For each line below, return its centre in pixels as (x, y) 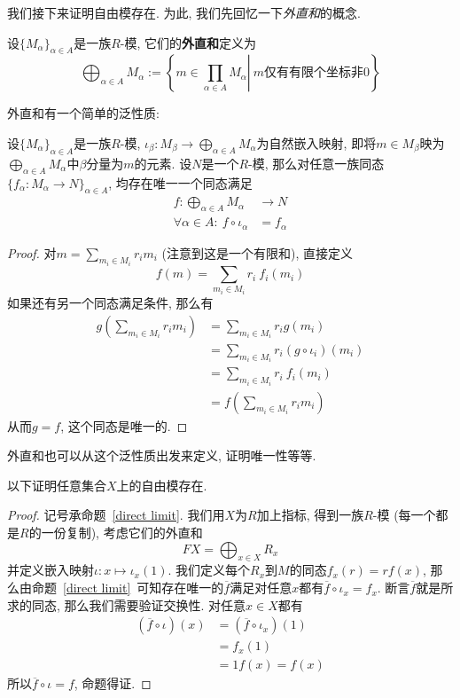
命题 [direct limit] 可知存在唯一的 (128, 588)
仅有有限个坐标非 (314, 73)
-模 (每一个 (404, 515)
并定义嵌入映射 (51, 570)
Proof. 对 (32, 252)
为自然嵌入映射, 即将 (316, 142)
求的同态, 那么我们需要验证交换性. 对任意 (127, 604)
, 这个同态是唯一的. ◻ (124, 425)
